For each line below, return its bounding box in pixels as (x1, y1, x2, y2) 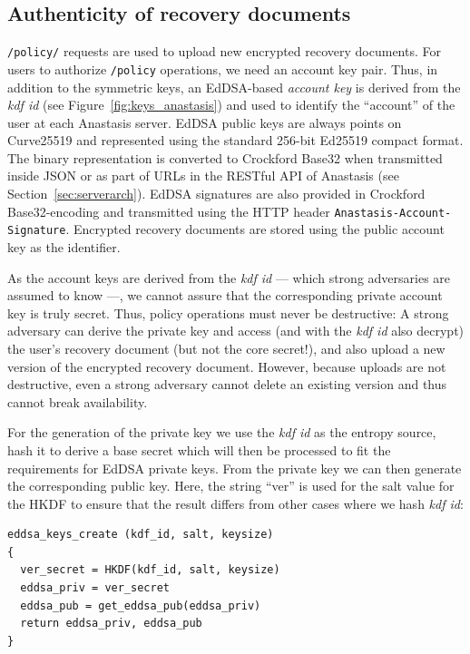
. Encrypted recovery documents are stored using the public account (65, 220, 445, 239)
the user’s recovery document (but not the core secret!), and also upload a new (7, 338, 446, 357)
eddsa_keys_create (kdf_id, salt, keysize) (7, 528, 274, 542)
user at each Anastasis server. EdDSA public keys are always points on (7, 112, 402, 132)
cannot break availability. (7, 392, 148, 411)
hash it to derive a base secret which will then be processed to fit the (7, 440, 391, 459)
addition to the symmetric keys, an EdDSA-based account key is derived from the (7, 77, 461, 96)
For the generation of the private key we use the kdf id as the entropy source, (7, 423, 436, 442)
